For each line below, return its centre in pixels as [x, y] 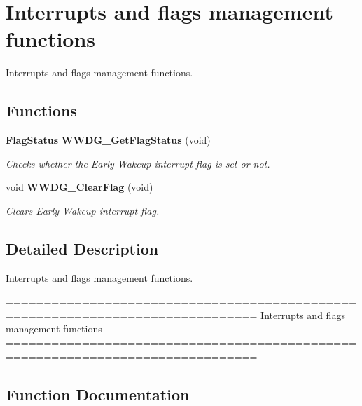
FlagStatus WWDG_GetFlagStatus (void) [108, 140]
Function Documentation [98, 394]
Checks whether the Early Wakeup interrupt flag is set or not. [138, 163]
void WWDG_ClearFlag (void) [79, 187]
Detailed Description [82, 248]
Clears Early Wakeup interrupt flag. [83, 210]
